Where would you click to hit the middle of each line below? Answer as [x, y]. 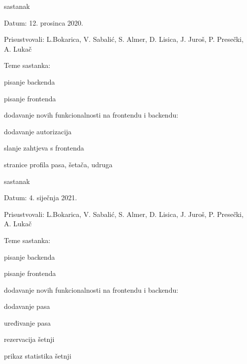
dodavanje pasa [27, 306]
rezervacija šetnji [29, 339]
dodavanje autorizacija [38, 131]
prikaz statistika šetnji [38, 356]
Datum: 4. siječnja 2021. [41, 197]
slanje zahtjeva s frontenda [44, 148]
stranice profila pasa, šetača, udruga [58, 164]
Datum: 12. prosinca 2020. [44, 22]
